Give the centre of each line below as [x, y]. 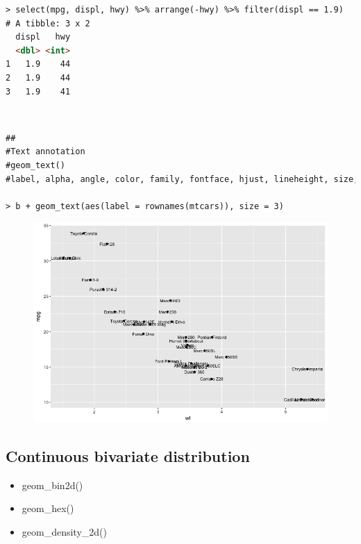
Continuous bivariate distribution [128, 455]
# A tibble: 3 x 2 [48, 23]
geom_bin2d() [52, 485]
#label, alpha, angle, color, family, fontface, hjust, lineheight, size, [182, 179]
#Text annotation [45, 152]
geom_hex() [48, 508]
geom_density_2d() [64, 531]
